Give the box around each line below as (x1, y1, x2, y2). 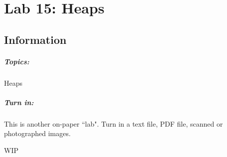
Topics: (4, 56, 29, 66)
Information (4, 31, 67, 47)
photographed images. (4, 128, 71, 139)
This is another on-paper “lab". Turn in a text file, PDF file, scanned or (4, 118, 223, 129)
